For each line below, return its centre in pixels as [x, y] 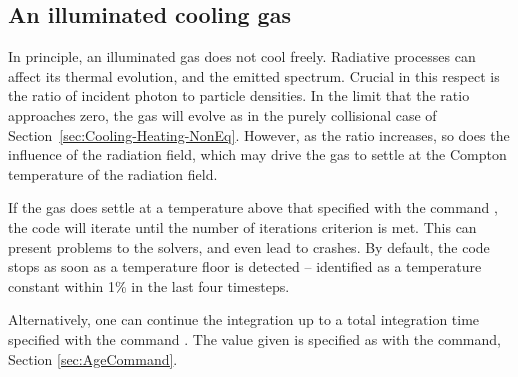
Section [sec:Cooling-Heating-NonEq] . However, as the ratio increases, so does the [259, 134]
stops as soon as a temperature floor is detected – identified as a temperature [245, 266]
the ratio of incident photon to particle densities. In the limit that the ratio [239, 95]
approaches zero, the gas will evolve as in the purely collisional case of [222, 114]
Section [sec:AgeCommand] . [93, 358]
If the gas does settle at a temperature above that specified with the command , [253, 207]
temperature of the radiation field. [113, 173]
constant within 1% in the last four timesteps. [149, 285]
